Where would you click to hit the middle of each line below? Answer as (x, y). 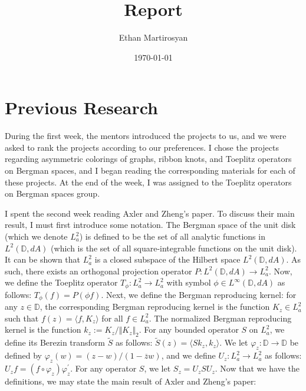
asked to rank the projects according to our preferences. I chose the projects (142, 147)
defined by (24, 355)
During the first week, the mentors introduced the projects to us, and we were (146, 136)
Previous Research (82, 107)
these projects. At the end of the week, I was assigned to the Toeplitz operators (148, 182)
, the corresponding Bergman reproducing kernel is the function (155, 306)
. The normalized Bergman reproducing (220, 318)
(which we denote (36, 236)
